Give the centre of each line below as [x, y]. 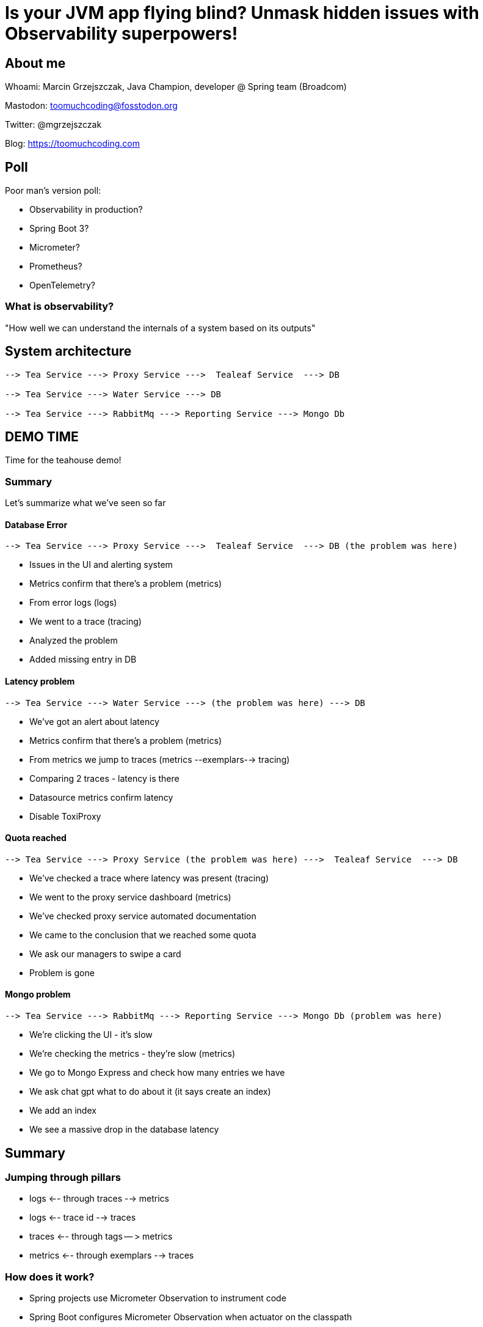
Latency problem [40, 682]
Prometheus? [56, 267]
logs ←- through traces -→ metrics [99, 1199]
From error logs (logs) [73, 603]
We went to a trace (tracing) [85, 622]
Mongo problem [38, 994]
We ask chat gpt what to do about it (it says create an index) [150, 1092]
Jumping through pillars [63, 1177]
